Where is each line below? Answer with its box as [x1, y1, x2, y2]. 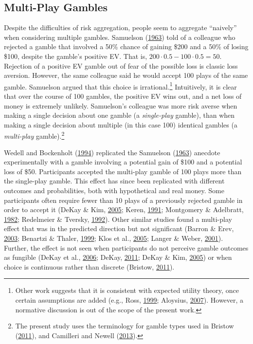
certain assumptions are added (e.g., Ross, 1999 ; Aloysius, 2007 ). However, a [15, 294, 244, 305]
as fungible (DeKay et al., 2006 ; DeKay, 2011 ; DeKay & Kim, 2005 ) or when [4, 252, 232, 262]
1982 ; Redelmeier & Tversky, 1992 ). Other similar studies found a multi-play [4, 214, 232, 224]
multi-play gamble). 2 [4, 129, 65, 141]
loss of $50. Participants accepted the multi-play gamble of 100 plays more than [4, 166, 242, 176]
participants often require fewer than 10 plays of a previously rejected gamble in [4, 195, 243, 205]
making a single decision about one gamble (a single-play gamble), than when [4, 110, 235, 120]
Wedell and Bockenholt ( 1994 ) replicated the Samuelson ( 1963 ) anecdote [4, 147, 220, 157]
